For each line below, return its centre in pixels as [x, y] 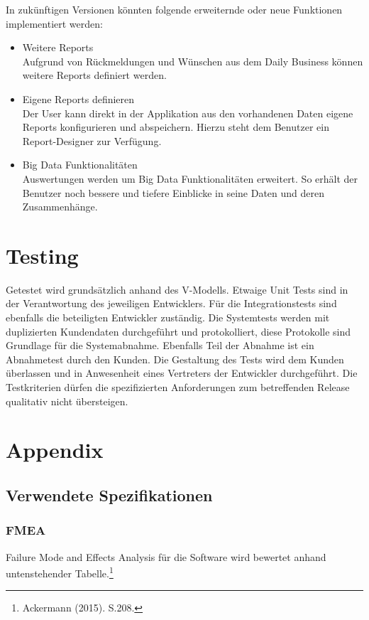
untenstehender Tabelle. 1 [60, 572]
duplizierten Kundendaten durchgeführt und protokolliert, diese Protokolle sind [178, 331]
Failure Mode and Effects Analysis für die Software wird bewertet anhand [166, 556]
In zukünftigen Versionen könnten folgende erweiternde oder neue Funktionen [174, 9]
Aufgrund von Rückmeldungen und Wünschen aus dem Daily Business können [193, 61]
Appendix [55, 450]
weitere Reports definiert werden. [94, 75]
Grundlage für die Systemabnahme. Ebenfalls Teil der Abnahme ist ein [160, 345]
